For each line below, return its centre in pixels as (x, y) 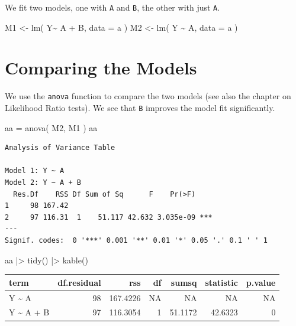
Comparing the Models (101, 68)
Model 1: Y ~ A (35, 171)
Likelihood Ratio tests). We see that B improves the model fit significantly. (140, 108)
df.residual (79, 282)
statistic (221, 282)
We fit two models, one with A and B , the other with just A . (112, 7)
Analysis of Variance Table (60, 148)
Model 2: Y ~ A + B (43, 183)
